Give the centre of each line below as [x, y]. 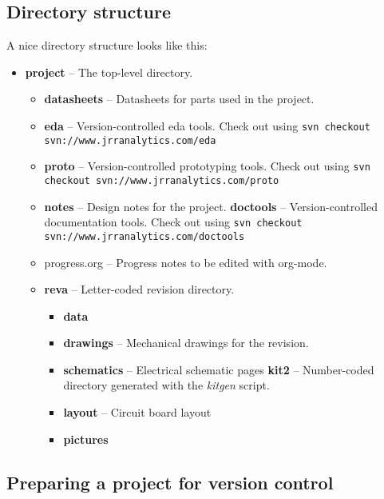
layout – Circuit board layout [137, 412]
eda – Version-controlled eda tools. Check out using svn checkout [207, 125]
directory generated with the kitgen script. [166, 385]
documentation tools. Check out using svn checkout [173, 222]
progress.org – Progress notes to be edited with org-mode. [186, 262]
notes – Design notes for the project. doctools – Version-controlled [211, 206]
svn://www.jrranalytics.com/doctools [144, 236]
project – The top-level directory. [109, 72]
